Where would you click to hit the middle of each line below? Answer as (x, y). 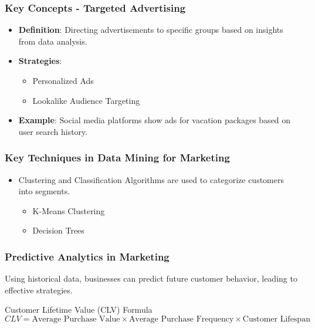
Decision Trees (58, 230)
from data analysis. (53, 41)
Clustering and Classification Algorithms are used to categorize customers (151, 179)
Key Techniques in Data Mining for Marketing (117, 158)
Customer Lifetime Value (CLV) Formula (79, 310)
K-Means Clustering (69, 210)
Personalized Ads (63, 80)
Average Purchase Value (76, 319)
